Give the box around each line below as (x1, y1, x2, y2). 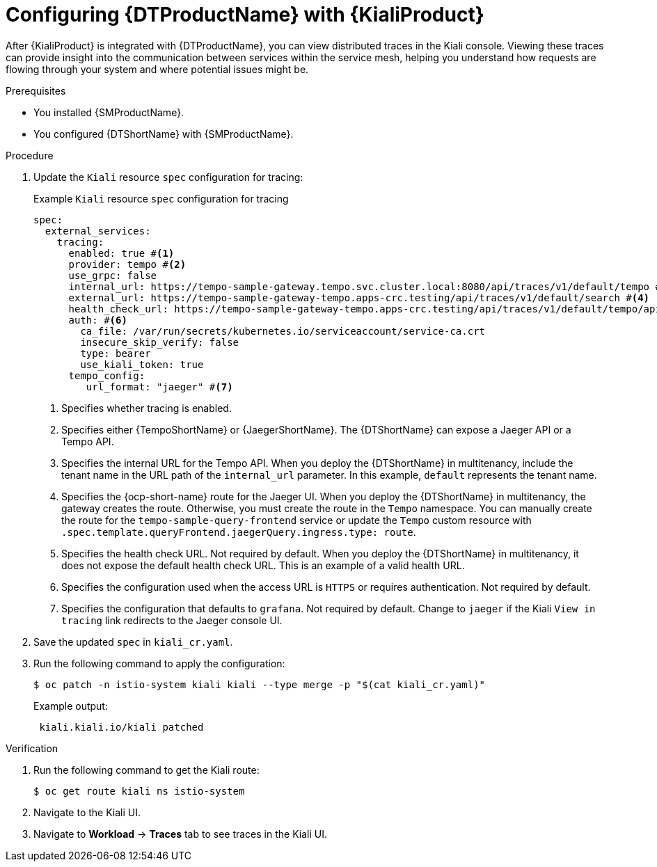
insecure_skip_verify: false (80, 336, 239, 348)
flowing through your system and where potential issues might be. (6, 63, 309, 75)
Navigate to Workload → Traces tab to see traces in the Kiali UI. (33, 827, 327, 840)
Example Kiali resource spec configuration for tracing (33, 192, 289, 205)
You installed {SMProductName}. (33, 106, 184, 118)
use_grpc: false (68, 269, 157, 281)
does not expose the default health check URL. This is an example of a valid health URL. (61, 559, 465, 571)
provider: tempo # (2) (68, 258, 187, 270)
